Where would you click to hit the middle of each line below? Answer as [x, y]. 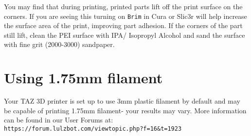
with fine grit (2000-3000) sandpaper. [59, 44]
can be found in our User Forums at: [59, 120]
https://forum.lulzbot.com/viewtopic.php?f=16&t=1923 [93, 128]
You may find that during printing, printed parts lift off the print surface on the [123, 6]
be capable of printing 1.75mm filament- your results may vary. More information [125, 110]
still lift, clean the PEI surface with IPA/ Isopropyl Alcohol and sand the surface [125, 35]
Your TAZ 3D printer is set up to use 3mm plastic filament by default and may [122, 101]
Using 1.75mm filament [83, 78]
